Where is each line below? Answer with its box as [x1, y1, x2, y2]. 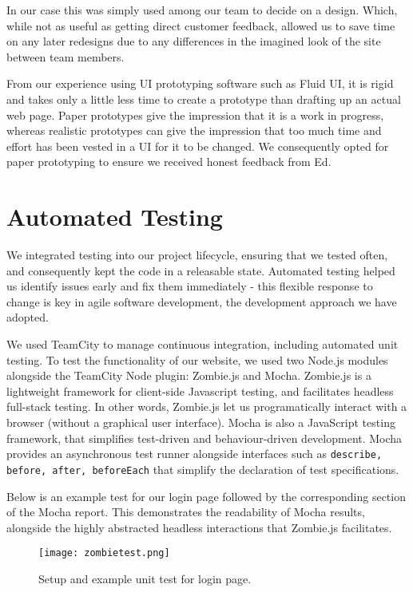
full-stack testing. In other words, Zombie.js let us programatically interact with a [6, 398, 407, 415]
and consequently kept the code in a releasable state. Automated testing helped [6, 262, 395, 278]
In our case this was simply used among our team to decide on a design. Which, [6, 2, 398, 18]
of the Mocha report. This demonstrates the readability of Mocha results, [6, 503, 365, 520]
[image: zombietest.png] [38, 547, 170, 559]
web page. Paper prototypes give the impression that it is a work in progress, [6, 106, 384, 123]
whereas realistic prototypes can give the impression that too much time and [6, 122, 382, 139]
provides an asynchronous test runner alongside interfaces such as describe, [6, 445, 383, 462]
